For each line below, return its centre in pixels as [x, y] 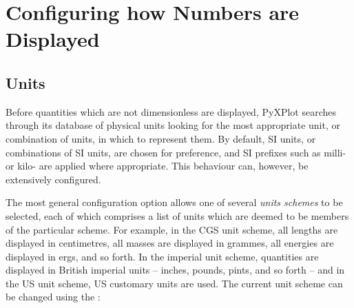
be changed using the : [53, 297]
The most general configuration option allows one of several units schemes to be [174, 202]
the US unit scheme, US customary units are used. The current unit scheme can [174, 283]
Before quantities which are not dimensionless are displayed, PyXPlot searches [171, 111]
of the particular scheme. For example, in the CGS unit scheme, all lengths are [172, 229]
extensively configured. [53, 179]
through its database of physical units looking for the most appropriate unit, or [173, 125]
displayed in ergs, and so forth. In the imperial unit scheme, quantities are [162, 256]
